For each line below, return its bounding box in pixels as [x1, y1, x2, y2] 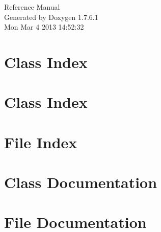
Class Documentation [4, 172, 157, 193]
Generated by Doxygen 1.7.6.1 [4, 11, 98, 22]
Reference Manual [4, 2, 60, 12]
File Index [4, 131, 77, 152]
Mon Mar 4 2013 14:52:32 [4, 21, 84, 32]
